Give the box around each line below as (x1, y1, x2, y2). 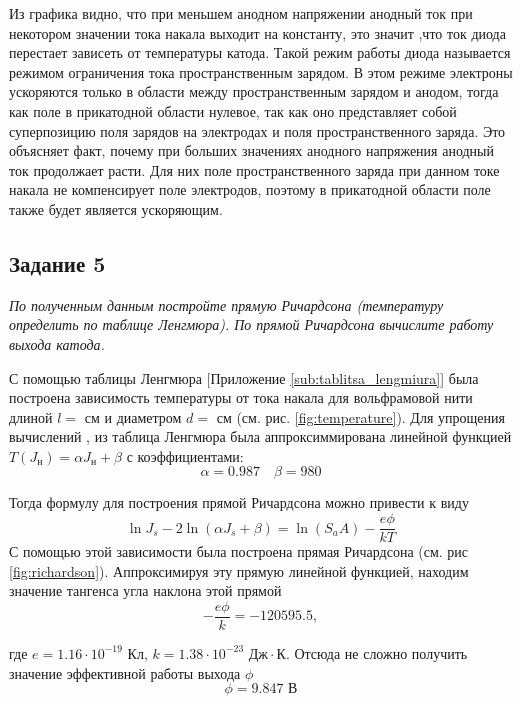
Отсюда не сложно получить (294, 642, 468, 663)
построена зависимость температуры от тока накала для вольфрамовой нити (9, 387, 473, 408)
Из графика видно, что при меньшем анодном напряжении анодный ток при (9, 3, 473, 23)
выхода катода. (9, 333, 105, 354)
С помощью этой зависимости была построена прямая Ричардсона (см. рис (9, 541, 469, 562)
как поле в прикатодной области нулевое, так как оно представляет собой (9, 100, 457, 121)
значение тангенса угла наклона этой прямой (9, 580, 282, 601)
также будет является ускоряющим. (9, 198, 223, 219)
